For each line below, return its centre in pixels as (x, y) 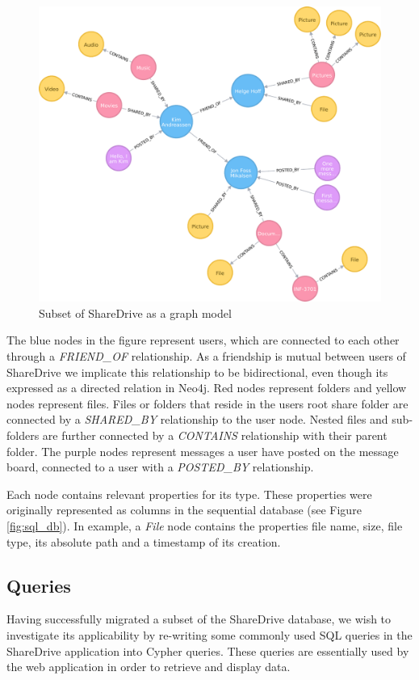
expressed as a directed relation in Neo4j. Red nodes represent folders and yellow (207, 388)
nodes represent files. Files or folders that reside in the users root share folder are (207, 403)
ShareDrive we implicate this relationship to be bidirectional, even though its (197, 372)
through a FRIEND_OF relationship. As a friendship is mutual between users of (206, 355)
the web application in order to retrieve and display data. (149, 667)
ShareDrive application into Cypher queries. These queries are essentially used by (208, 650)
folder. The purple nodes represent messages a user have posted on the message (203, 451)
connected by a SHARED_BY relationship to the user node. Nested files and (197, 419)
